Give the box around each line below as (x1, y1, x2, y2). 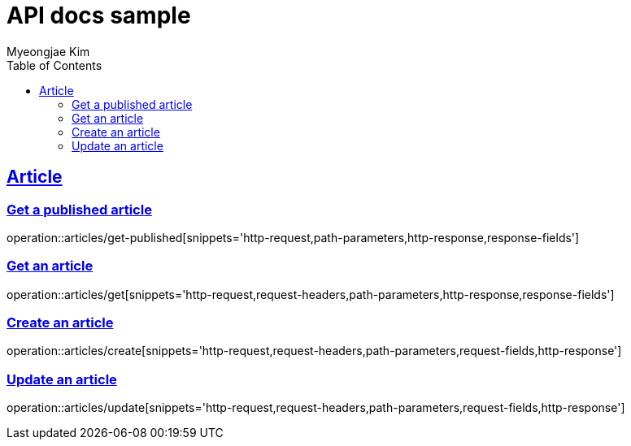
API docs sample (7, 2, 191, 29)
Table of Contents (7, 58, 102, 72)
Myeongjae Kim (7, 44, 90, 58)
